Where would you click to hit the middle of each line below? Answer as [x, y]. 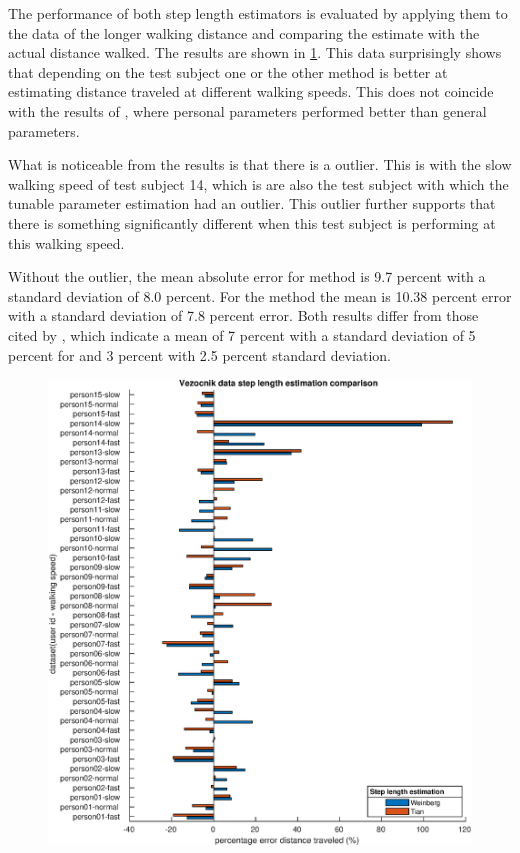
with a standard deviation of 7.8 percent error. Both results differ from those [243, 315]
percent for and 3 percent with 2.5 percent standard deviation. [199, 354]
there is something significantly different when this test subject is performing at [252, 222]
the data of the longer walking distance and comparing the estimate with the [244, 32]
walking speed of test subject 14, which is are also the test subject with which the [258, 183]
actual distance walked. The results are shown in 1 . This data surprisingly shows [255, 52]
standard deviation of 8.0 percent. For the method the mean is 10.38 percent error [260, 295]
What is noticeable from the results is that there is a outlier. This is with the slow [260, 164]
